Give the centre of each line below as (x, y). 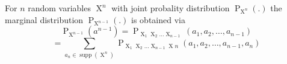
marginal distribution (44, 19)
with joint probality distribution (171, 8)
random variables (59, 8)
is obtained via (158, 19)
